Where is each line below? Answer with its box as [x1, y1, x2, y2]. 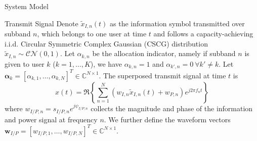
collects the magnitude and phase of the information [91, 103, 253, 114]
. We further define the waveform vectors [104, 114, 231, 124]
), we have [90, 58, 122, 69]
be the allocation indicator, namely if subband [92, 48, 236, 59]
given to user [5, 58, 45, 69]
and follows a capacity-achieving [153, 28, 253, 39]
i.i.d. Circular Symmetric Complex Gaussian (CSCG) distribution [5, 38, 208, 49]
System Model [5, 1, 49, 11]
